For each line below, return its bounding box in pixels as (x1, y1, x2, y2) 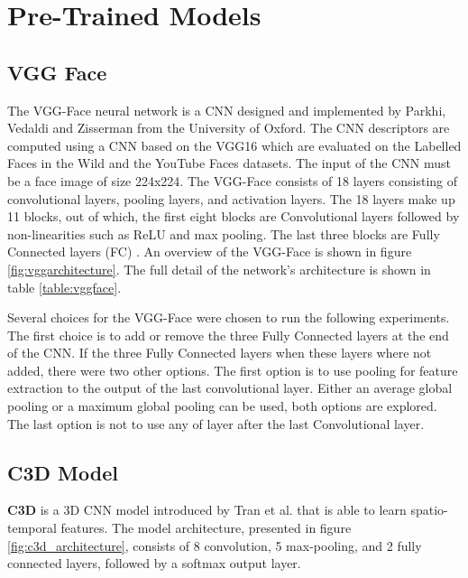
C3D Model (7, 458, 118, 486)
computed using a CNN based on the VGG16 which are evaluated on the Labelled (7, 135, 462, 154)
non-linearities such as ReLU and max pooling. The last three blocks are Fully (7, 224, 440, 243)
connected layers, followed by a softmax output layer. (7, 554, 301, 573)
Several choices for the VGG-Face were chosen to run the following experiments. (7, 308, 450, 327)
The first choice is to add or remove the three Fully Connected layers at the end (7, 325, 449, 344)
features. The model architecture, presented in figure (60, 518, 352, 537)
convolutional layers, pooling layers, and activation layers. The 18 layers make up (7, 189, 455, 208)
